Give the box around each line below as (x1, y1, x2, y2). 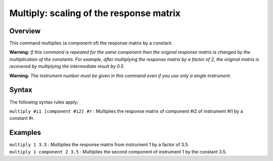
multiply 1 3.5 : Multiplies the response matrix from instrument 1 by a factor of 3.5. (9, 141, 189, 148)
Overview (9, 27, 41, 35)
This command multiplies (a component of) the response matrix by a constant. (9, 40, 173, 46)
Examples (9, 128, 41, 137)
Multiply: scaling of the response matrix (9, 8, 181, 19)
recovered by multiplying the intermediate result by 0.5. (9, 63, 125, 69)
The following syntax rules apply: (9, 99, 78, 105)
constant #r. (9, 115, 35, 121)
